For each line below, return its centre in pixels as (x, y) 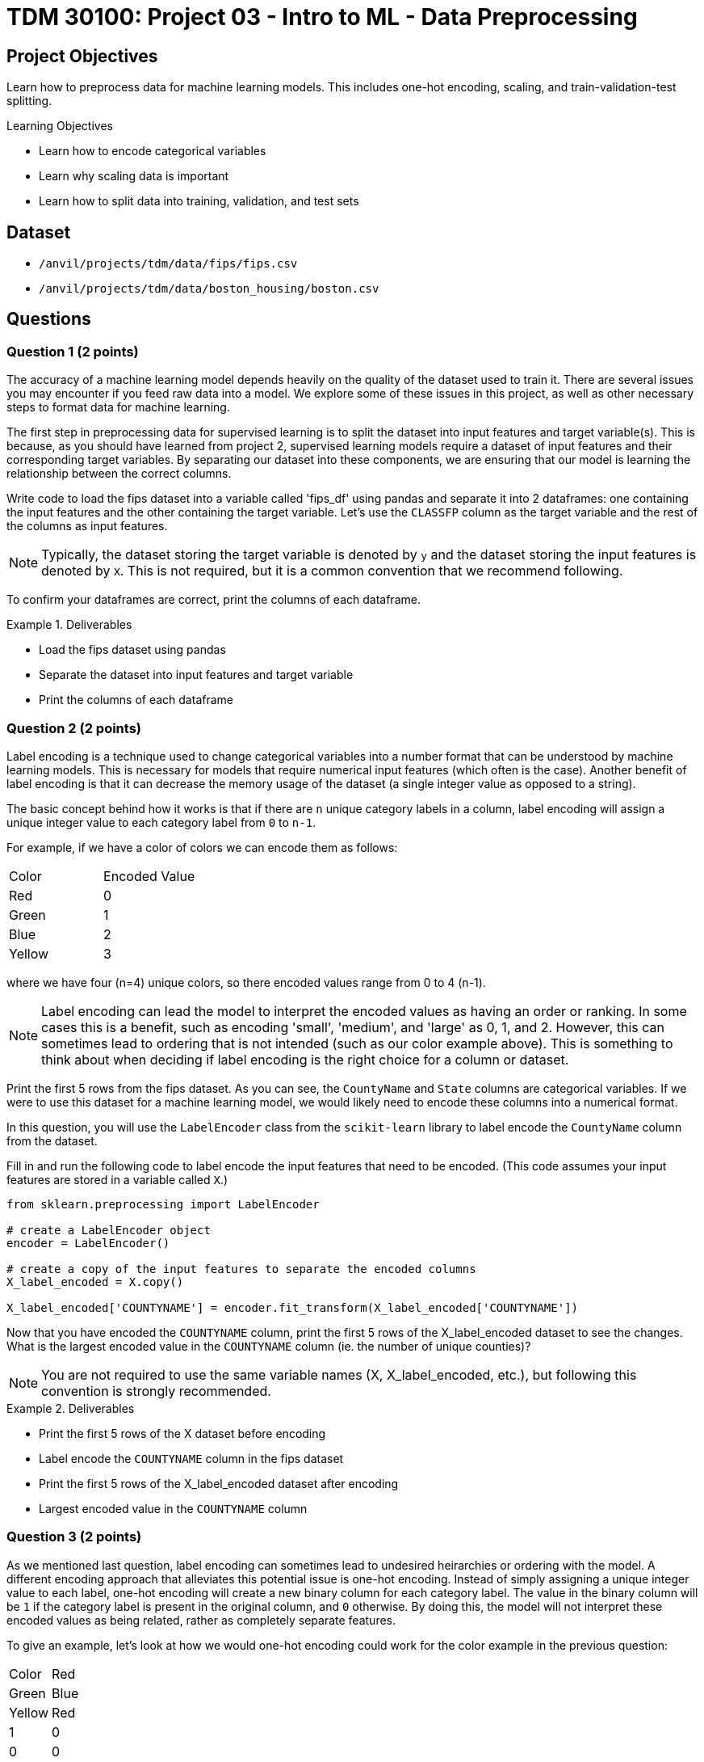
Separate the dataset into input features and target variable (196, 675)
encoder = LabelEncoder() (88, 1243)
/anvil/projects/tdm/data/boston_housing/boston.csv (209, 289)
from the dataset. (52, 1140)
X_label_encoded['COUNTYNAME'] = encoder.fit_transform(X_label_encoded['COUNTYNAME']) (293, 1307)
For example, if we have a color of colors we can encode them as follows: (202, 847)
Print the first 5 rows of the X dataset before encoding (182, 1433)
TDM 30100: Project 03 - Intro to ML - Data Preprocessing (322, 17)
